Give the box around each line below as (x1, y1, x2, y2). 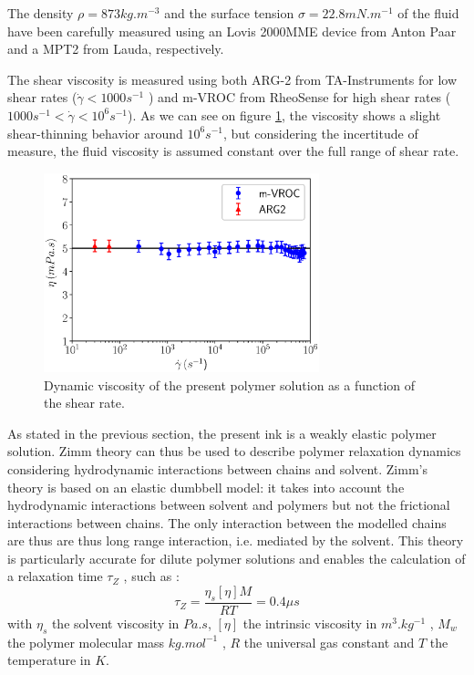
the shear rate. (44, 393, 125, 412)
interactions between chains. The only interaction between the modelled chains (7, 513, 447, 532)
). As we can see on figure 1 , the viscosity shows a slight (128, 105, 441, 124)
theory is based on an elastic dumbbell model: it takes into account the (7, 477, 405, 496)
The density (7, 4, 74, 22)
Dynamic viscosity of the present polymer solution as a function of (44, 375, 416, 394)
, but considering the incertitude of (223, 123, 418, 142)
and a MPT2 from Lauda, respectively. (7, 39, 224, 58)
